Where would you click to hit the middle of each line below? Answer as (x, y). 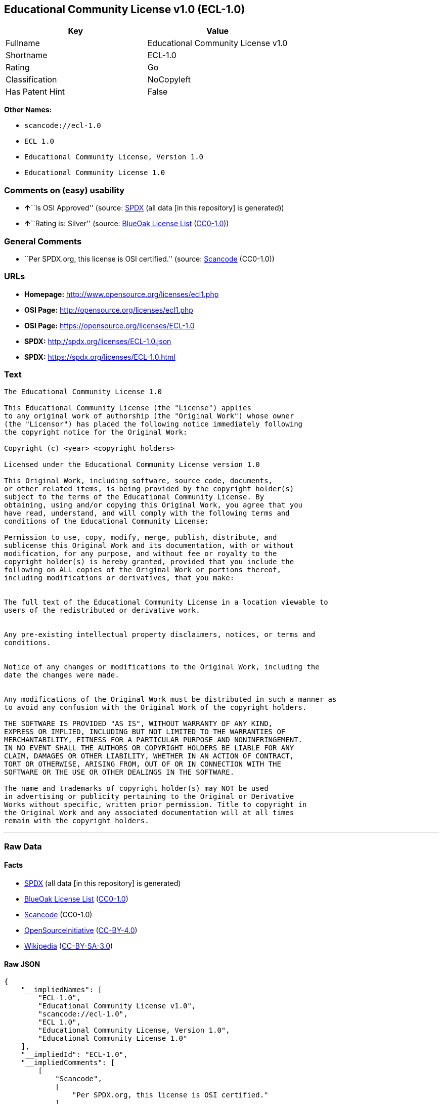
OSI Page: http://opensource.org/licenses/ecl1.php (109, 310)
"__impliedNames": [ (61, 990)
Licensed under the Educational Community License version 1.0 (132, 465)
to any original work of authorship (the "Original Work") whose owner (149, 416)
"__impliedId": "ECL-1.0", (74, 1055)
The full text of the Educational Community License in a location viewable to (166, 602)
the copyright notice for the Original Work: (96, 432)
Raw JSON (22, 964)
